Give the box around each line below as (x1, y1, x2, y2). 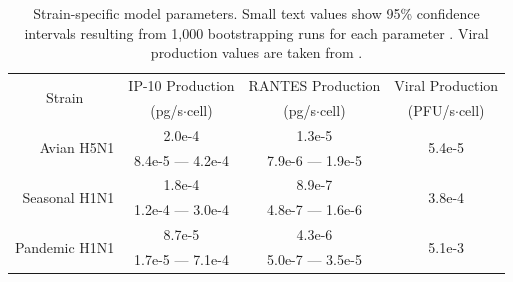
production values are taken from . (150, 42, 363, 63)
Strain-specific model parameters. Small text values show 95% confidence (33, 3, 480, 23)
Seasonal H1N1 (22, 186, 115, 207)
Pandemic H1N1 (15, 236, 115, 257)
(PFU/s (407, 99, 455, 120)
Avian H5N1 (39, 137, 115, 158)
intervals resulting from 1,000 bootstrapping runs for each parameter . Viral (24, 22, 489, 43)
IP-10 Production (128, 75, 235, 96)
